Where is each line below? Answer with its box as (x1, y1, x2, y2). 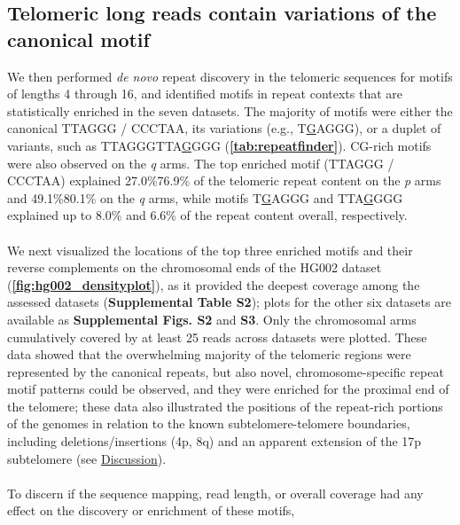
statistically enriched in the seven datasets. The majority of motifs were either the (7, 101, 453, 120)
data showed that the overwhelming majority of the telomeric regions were (7, 345, 411, 364)
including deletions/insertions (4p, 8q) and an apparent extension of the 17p (7, 432, 422, 451)
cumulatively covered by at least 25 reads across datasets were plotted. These (7, 327, 427, 346)
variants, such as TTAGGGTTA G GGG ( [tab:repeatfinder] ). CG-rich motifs (7, 136, 432, 154)
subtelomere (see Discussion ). (7, 449, 167, 467)
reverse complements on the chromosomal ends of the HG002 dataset (7, 258, 382, 277)
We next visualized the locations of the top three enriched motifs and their (7, 240, 413, 259)
